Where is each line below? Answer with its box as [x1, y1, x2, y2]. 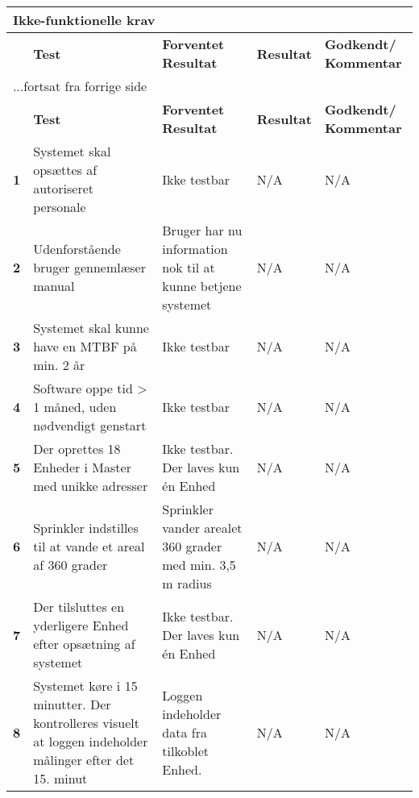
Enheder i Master [33, 458, 131, 476]
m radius [162, 574, 212, 592]
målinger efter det [33, 750, 135, 769]
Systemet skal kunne [33, 318, 149, 337]
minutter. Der [33, 695, 111, 713]
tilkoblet [162, 741, 209, 760]
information [162, 239, 228, 258]
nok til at [162, 258, 215, 276]
